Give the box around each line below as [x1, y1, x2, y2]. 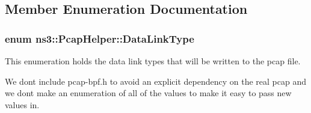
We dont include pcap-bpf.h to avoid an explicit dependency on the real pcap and [5, 75, 306, 87]
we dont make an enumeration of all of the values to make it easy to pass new [5, 87, 292, 99]
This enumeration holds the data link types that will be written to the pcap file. [5, 55, 301, 67]
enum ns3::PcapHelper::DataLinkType [5, 31, 194, 46]
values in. [5, 98, 40, 111]
